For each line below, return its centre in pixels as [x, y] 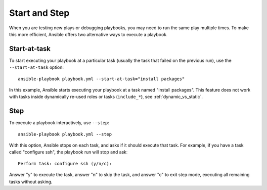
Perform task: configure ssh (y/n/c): [65, 164]
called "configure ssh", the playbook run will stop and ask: [68, 152]
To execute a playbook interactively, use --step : [59, 123]
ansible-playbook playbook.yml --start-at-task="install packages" [101, 79]
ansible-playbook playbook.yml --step [65, 134]
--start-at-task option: [37, 67]
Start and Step [39, 13]
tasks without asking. [31, 182]
